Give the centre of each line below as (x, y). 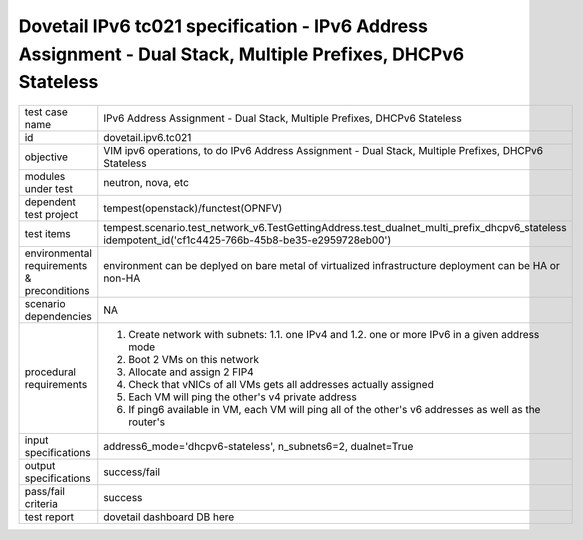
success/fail (131, 472)
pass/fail (44, 492)
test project (51, 215)
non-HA (122, 278)
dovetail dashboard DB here (169, 517)
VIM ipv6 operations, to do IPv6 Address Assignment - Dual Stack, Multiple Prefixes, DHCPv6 (323, 151)
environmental (58, 253)
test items (48, 234)
